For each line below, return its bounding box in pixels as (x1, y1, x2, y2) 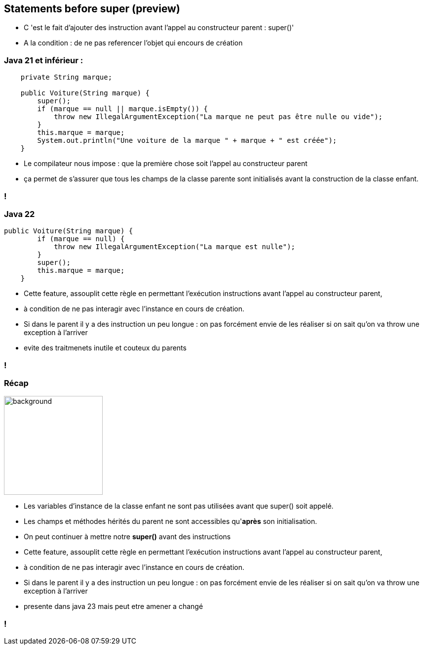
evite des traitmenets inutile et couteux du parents (24, 344, 187, 352)
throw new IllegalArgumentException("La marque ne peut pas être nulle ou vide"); (54, 113, 383, 121)
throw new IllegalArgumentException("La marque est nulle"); (54, 243, 296, 251)
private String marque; (20, 73, 113, 82)
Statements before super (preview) (4, 2, 180, 15)
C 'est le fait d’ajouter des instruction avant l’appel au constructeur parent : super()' (24, 23, 294, 32)
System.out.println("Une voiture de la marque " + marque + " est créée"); (37, 136, 337, 145)
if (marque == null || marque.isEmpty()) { (37, 105, 208, 113)
